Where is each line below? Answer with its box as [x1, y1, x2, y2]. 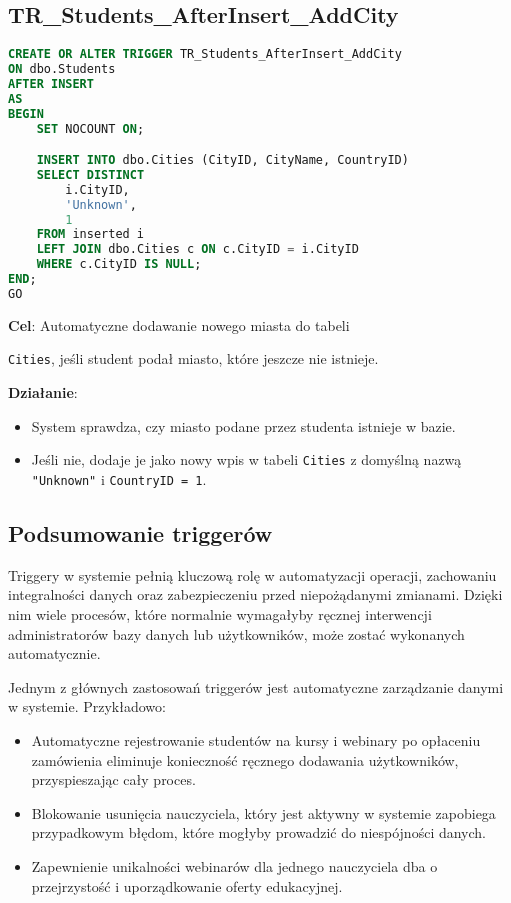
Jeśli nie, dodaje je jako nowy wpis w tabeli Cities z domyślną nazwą [31, 449, 462, 470]
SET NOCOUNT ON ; [36, 121, 145, 136]
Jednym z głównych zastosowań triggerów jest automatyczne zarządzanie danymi [8, 676, 504, 697]
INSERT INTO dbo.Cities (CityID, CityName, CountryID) [36, 153, 409, 168]
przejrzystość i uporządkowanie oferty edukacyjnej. [31, 875, 343, 896]
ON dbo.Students [8, 62, 116, 77]
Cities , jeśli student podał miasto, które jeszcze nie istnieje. [8, 348, 379, 369]
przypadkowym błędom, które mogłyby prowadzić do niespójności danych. [31, 822, 486, 843]
